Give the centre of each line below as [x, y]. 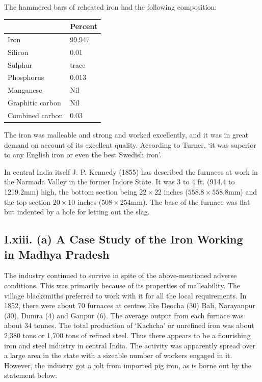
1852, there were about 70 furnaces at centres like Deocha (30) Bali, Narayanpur [130, 305]
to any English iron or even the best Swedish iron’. [83, 155]
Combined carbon [35, 115]
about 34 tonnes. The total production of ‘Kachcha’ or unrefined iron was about [129, 325]
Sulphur [20, 64]
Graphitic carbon [34, 103]
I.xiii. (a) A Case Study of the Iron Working [124, 239]
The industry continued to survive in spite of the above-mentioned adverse [121, 275]
